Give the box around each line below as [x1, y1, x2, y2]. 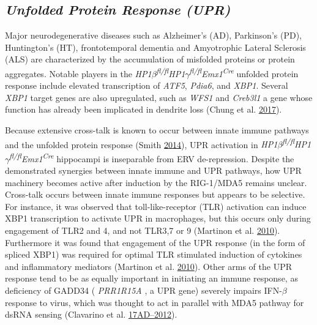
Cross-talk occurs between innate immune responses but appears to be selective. [5, 188, 305, 201]
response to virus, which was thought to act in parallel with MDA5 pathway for [5, 296, 304, 308]
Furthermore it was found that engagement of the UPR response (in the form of [5, 236, 305, 248]
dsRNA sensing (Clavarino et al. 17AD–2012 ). [5, 308, 177, 321]
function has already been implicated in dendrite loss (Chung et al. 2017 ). [5, 103, 282, 116]
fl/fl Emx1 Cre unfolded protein [189, 65, 299, 80]
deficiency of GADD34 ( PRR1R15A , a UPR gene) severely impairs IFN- [5, 284, 282, 297]
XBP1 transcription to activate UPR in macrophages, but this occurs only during [5, 212, 311, 225]
